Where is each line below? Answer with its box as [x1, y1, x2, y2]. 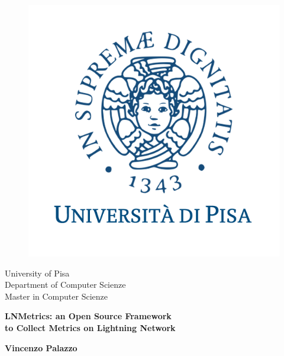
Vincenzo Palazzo [5, 341, 78, 354]
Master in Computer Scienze [5, 290, 108, 302]
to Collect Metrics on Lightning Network [5, 321, 176, 333]
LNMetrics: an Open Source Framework [5, 310, 172, 322]
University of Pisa [5, 266, 70, 279]
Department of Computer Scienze [5, 278, 126, 291]
